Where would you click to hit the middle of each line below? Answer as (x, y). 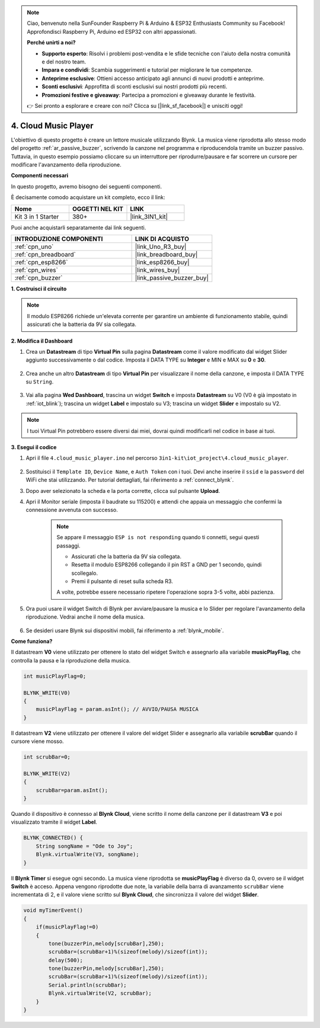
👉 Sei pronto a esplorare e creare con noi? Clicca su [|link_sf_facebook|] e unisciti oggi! (135, 105)
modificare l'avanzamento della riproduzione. (66, 164)
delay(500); (65, 960)
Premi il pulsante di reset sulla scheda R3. (122, 581)
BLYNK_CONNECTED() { (53, 838)
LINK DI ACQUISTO (162, 239)
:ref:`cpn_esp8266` (41, 262)
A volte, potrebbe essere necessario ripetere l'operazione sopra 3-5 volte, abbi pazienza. (166, 592)
